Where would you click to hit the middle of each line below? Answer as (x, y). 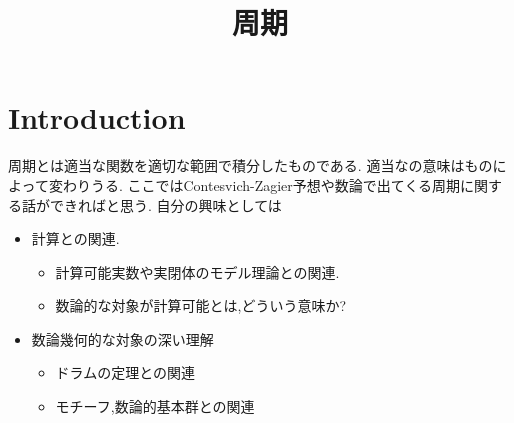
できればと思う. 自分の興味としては (165, 204)
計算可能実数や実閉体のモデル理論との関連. (197, 271)
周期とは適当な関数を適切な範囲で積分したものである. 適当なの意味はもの (250, 165)
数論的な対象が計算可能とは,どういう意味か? (201, 305)
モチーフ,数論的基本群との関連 (155, 406)
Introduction (97, 117)
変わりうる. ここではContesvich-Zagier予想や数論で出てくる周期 (254, 184)
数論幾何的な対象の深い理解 (122, 338)
